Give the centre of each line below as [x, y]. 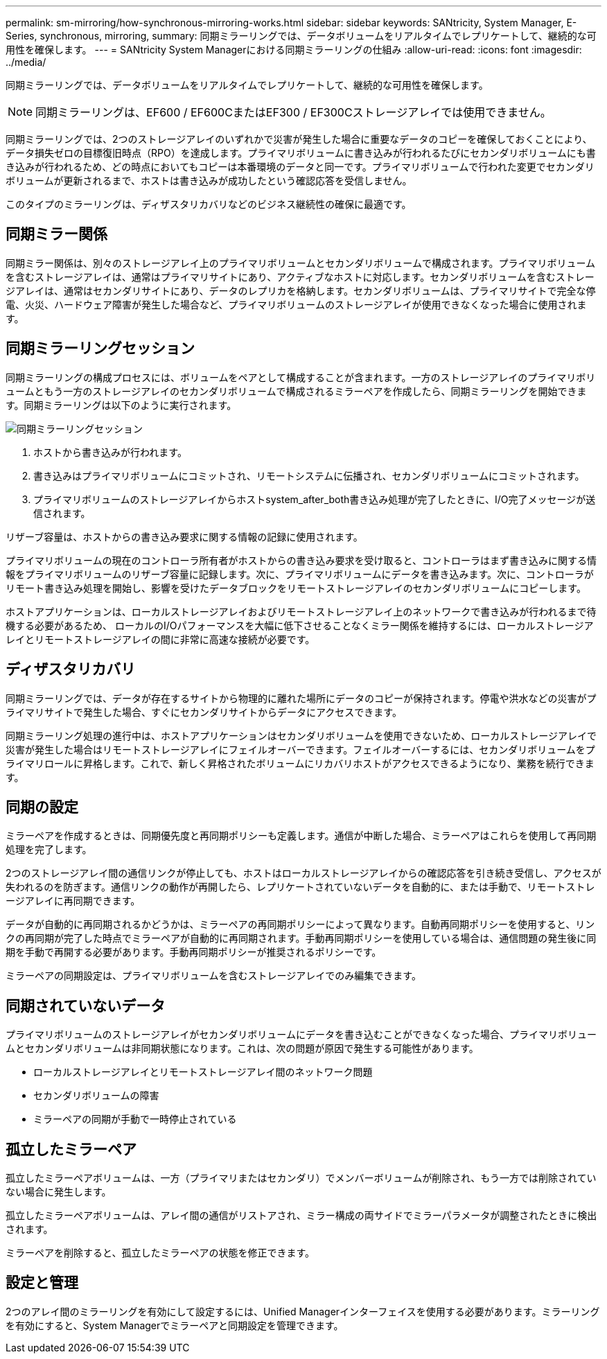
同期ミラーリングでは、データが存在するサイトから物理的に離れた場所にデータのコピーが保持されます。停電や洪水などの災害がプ [301, 698]
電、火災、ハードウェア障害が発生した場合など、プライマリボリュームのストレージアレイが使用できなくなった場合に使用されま [296, 304]
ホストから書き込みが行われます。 [110, 452]
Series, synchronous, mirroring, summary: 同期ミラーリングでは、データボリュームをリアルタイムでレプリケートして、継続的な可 [301, 36]
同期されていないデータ [86, 1006]
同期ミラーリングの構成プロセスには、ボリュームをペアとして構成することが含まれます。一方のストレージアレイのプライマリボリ [301, 377]
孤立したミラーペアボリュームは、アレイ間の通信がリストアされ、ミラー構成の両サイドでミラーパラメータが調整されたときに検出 [301, 1216]
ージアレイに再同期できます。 [73, 901]
